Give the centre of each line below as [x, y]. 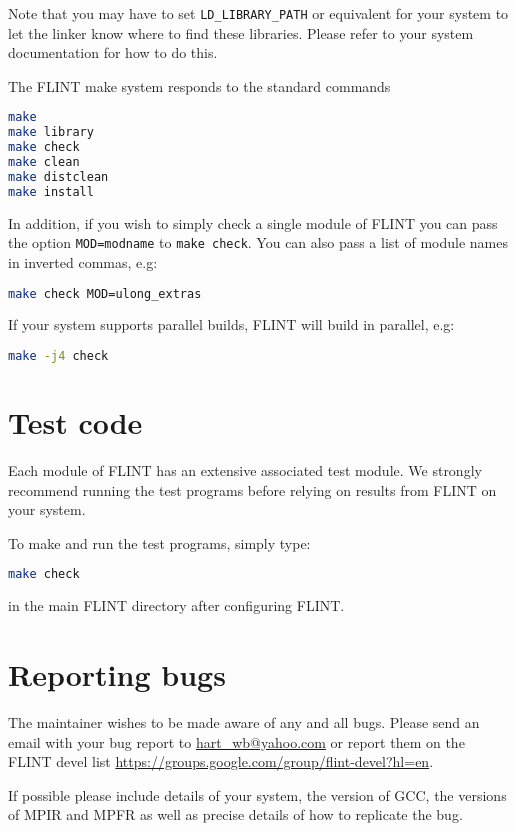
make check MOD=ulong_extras [105, 293]
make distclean [58, 176]
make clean [44, 162]
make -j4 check [58, 356]
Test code [75, 422]
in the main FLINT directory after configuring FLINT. [176, 605]
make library [51, 132]
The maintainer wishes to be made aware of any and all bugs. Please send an [244, 721]
